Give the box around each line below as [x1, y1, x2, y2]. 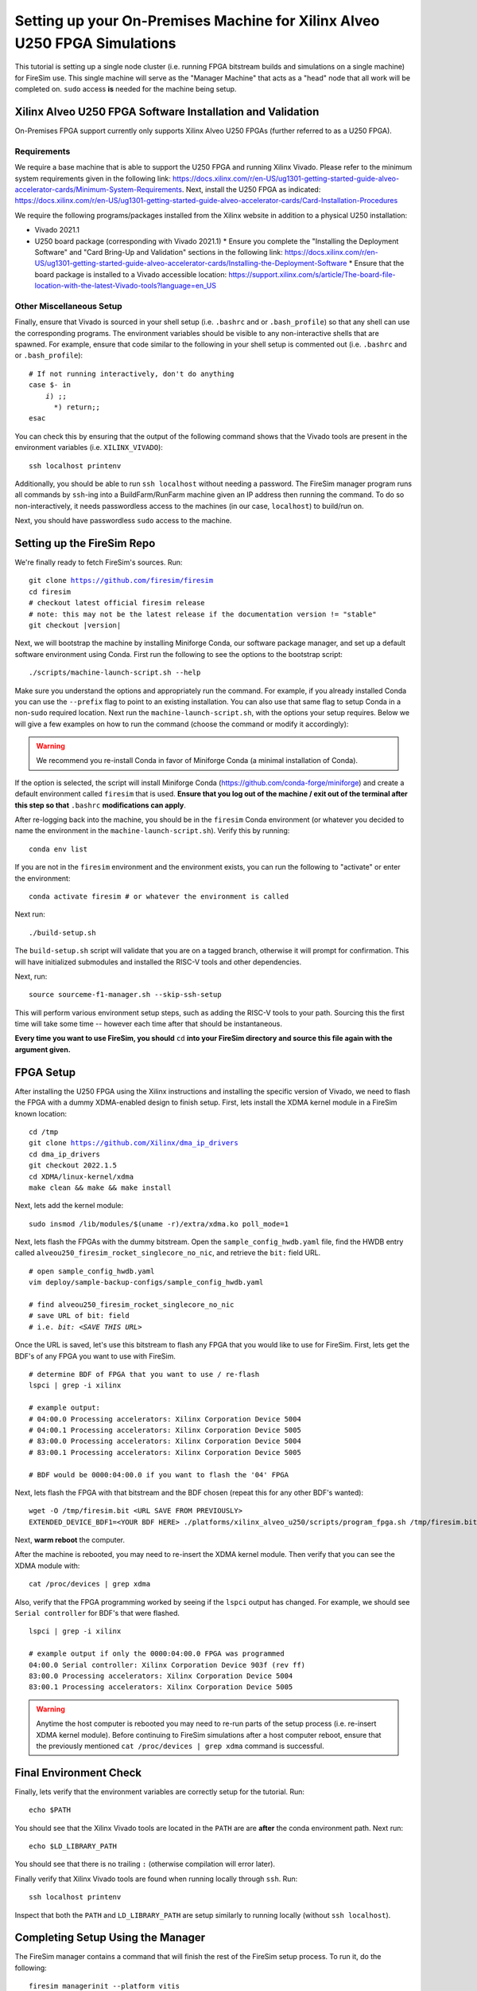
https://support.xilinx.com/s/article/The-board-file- [227, 269, 397, 279]
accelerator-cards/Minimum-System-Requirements [14, 184, 183, 194]
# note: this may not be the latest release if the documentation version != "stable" [29, 609, 377, 619]
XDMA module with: [14, 1561, 80, 1571]
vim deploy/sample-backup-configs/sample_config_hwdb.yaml [29, 1278, 264, 1287]
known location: [14, 1109, 68, 1118]
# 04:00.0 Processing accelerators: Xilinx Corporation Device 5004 [29, 1414, 301, 1423]
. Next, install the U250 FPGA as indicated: [181, 184, 321, 194]
